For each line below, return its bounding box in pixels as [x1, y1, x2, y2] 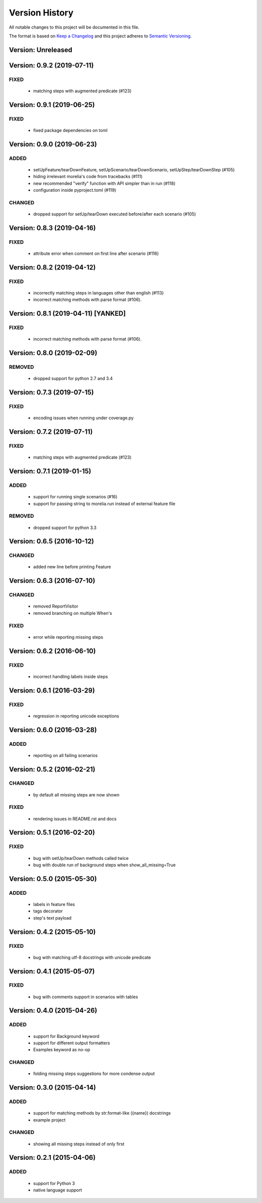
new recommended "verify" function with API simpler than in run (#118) [33, 180, 176, 186]
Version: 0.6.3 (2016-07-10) [9, 577, 96, 585]
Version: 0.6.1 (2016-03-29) [9, 686, 95, 694]
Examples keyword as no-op [33, 1047, 91, 1053]
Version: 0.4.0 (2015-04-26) [9, 1006, 98, 1015]
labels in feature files [33, 901, 75, 907]
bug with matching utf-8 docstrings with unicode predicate [33, 954, 151, 960]
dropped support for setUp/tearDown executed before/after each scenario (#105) [33, 211, 196, 217]
